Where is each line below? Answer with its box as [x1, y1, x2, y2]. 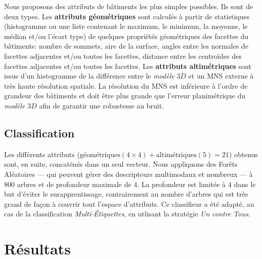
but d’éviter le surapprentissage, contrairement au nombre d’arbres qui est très [4, 189, 248, 199]
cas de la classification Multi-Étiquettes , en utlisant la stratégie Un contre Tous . [4, 208, 250, 219]
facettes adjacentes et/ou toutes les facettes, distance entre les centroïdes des [4, 50, 242, 61]
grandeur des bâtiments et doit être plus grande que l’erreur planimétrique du [4, 90, 245, 101]
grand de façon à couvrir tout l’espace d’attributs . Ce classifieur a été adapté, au [4, 198, 254, 209]
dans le [234, 178, 256, 189]
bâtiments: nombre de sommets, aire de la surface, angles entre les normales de [4, 41, 248, 51]
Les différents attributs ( [4, 149, 80, 159]
